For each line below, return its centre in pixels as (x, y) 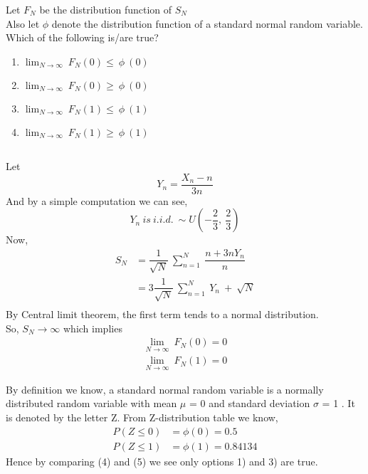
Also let (23, 23)
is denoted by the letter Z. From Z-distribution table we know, (142, 417)
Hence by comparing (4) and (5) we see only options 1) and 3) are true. (162, 461)
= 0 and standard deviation (249, 403)
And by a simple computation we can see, (97, 200)
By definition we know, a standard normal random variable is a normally (165, 389)
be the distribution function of (106, 9)
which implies (93, 328)
